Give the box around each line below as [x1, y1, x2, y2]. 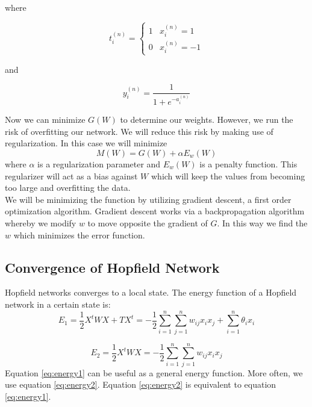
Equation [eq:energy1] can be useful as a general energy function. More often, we [5, 366, 303, 379]
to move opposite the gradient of [87, 216, 208, 229]
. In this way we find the [217, 216, 308, 229]
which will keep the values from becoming [151, 169, 305, 182]
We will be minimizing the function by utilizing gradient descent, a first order [5, 193, 292, 205]
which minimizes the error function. [13, 228, 145, 241]
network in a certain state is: [5, 297, 111, 310]
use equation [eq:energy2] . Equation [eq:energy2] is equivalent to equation [5, 378, 276, 391]
